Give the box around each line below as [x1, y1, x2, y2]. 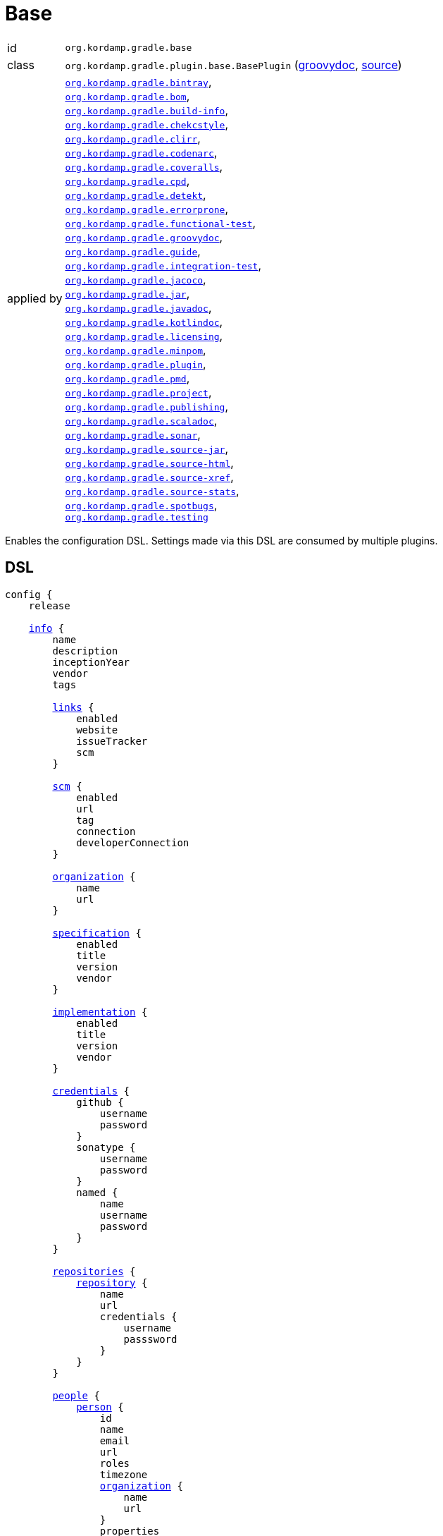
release [28, 599, 70, 611]
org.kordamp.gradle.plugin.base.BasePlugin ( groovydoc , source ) [65, 57, 402, 72]
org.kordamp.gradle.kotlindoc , [65, 314, 223, 329]
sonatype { [76, 1141, 136, 1153]
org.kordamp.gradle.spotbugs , [65, 497, 218, 512]
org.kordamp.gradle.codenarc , [65, 145, 218, 159]
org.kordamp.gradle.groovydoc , [65, 229, 223, 244]
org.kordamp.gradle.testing [65, 511, 208, 523]
